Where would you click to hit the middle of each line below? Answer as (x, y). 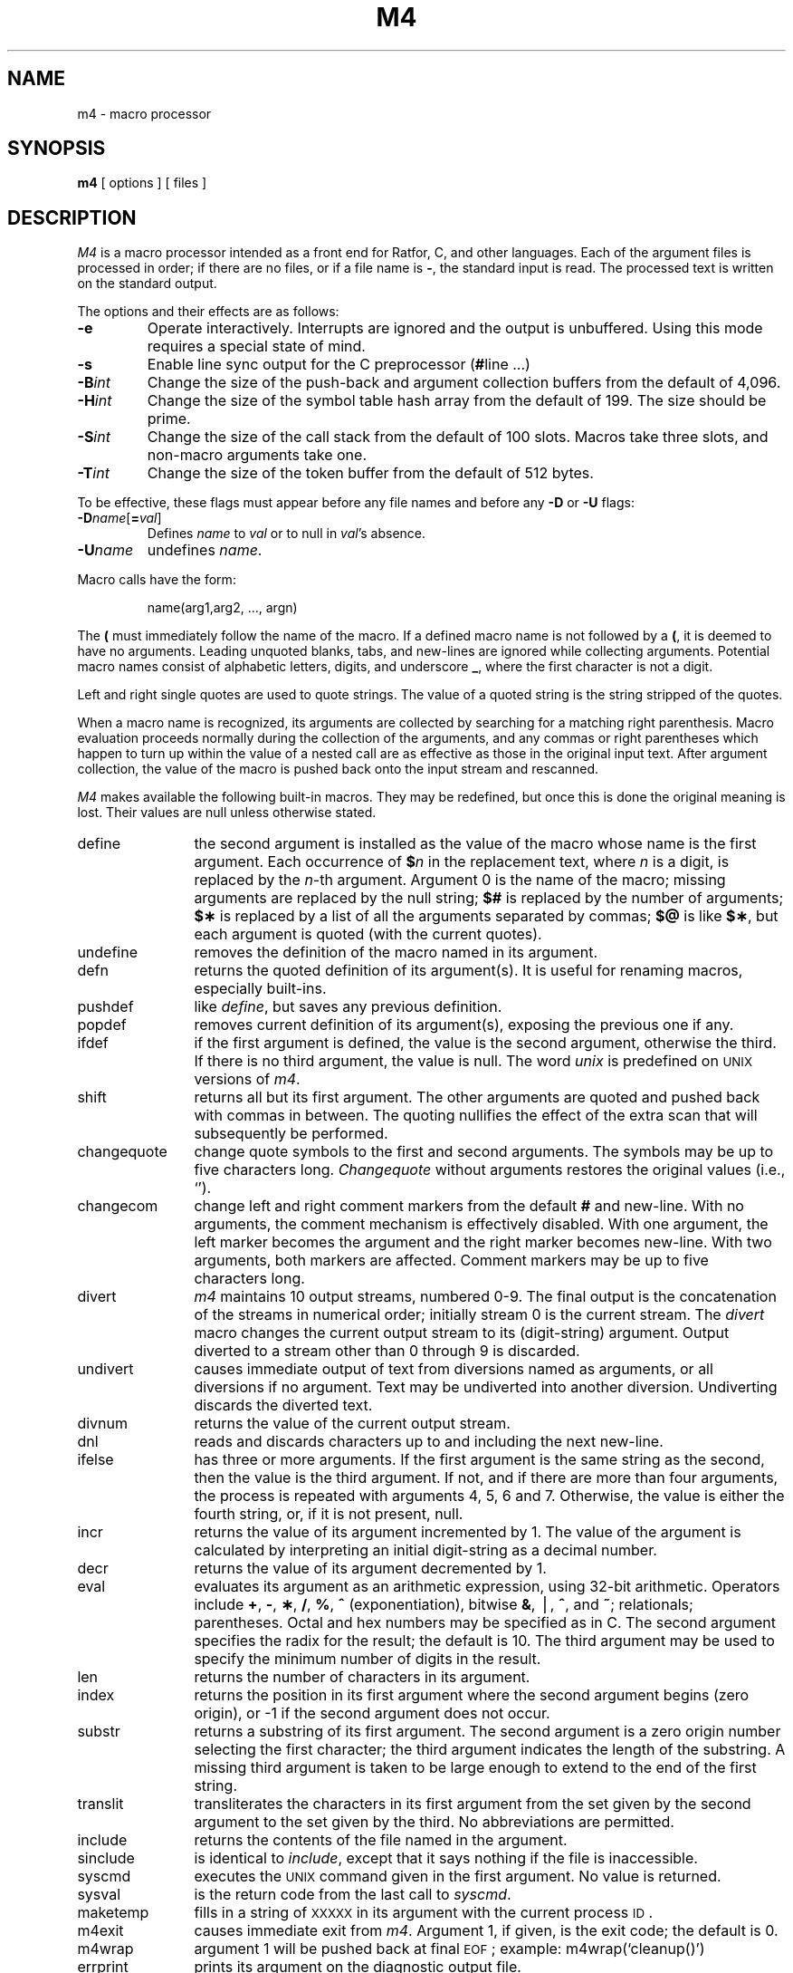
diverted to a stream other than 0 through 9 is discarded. (387, 1351)
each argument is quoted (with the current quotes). (368, 934)
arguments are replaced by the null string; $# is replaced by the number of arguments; (489, 898)
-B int (94, 383)
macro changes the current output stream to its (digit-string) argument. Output (462, 1333)
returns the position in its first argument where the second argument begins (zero (472, 1695)
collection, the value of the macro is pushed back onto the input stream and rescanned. (338, 769)
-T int (93, 473)
